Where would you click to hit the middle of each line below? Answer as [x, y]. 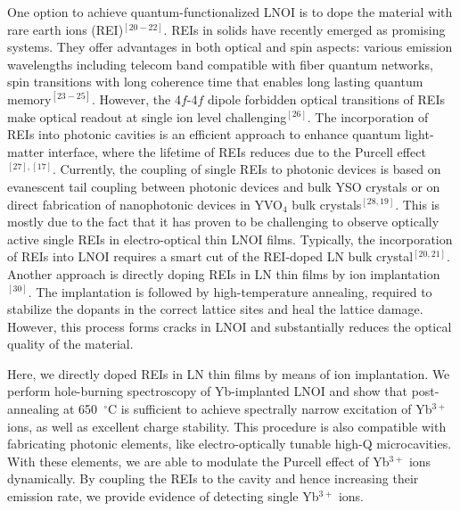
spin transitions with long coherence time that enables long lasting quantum [215, 82]
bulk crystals [327, 204]
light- [419, 134]
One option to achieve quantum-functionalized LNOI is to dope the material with [230, 12]
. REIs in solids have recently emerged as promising [304, 29]
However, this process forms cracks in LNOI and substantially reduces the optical [230, 326]
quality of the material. [70, 344]
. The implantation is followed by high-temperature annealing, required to [230, 291]
